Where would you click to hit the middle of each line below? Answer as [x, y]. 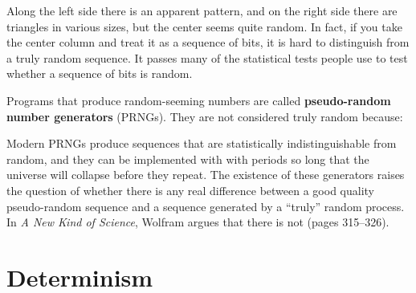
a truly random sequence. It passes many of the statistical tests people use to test [207, 57]
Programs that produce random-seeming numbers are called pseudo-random [199, 100]
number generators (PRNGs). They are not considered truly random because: [205, 116]
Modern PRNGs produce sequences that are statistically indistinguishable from [202, 143]
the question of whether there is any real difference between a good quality [191, 190]
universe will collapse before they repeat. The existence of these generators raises [206, 175]
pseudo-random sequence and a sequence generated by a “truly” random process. [206, 206]
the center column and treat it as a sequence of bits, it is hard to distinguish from [208, 42]
